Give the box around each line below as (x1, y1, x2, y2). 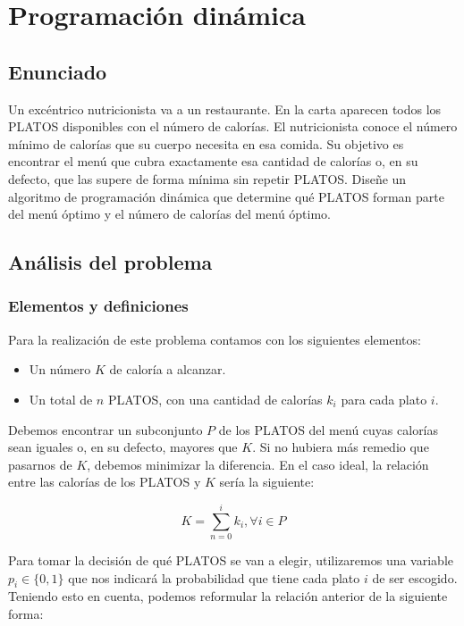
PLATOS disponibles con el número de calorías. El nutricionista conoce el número (8, 117, 458, 136)
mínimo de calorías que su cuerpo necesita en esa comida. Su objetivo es (8, 134, 404, 153)
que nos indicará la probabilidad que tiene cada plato (68, 568, 360, 587)
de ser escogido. (372, 568, 458, 587)
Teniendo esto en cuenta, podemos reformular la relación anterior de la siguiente (8, 587, 448, 605)
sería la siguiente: (219, 472, 315, 491)
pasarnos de (8, 455, 72, 473)
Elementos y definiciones (8, 295, 189, 317)
